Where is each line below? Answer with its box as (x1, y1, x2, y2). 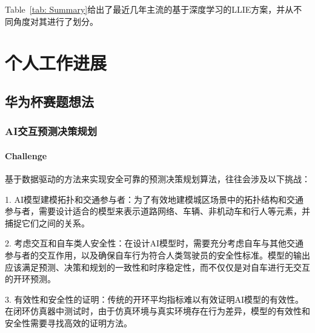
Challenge (5, 149, 47, 162)
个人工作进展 (5, 50, 107, 75)
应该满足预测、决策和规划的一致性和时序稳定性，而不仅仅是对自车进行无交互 (5, 260, 310, 273)
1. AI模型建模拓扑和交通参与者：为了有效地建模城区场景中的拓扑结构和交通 (5, 193, 304, 205)
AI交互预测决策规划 (5, 124, 98, 139)
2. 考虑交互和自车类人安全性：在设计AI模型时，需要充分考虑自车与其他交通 (5, 237, 304, 249)
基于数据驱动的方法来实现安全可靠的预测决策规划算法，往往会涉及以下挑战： (5, 172, 310, 185)
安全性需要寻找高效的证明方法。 (5, 316, 132, 329)
